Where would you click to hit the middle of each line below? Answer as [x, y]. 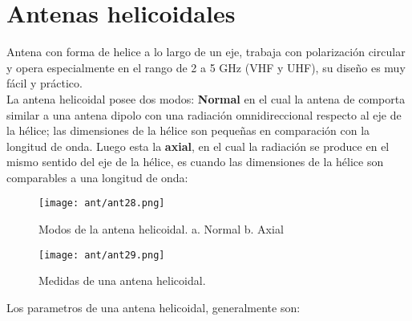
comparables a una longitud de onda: [97, 177]
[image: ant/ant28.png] [102, 203]
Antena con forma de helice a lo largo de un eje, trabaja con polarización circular [206, 52]
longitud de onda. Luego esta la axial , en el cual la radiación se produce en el [198, 146]
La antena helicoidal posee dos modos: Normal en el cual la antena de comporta [206, 98]
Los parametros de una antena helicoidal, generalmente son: [153, 307]
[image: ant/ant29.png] [102, 255]
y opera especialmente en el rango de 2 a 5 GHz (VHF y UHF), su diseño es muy [206, 67]
